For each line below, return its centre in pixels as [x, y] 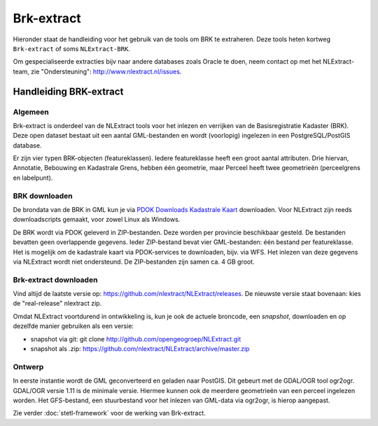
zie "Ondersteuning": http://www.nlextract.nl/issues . [106, 71]
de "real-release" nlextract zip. [57, 304]
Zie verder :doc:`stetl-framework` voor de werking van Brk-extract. [109, 413]
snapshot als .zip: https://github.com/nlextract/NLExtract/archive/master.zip [140, 349]
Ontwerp [28, 367]
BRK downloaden [43, 196]
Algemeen [31, 112]
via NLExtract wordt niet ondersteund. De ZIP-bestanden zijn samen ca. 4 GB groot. [134, 262]
